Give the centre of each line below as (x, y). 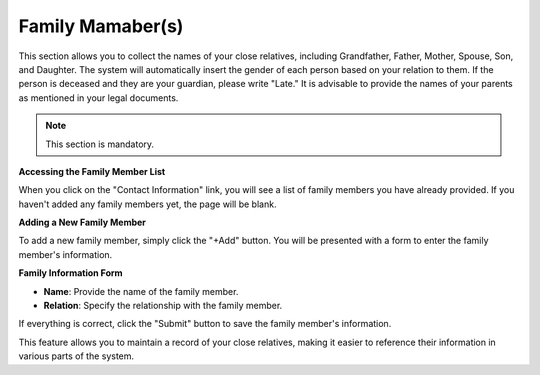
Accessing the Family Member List (92, 171)
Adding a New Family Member (82, 222)
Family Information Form (71, 273)
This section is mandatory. (100, 144)
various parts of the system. (76, 356)
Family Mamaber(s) (101, 26)
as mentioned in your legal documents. (98, 97)
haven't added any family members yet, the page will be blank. (147, 204)
